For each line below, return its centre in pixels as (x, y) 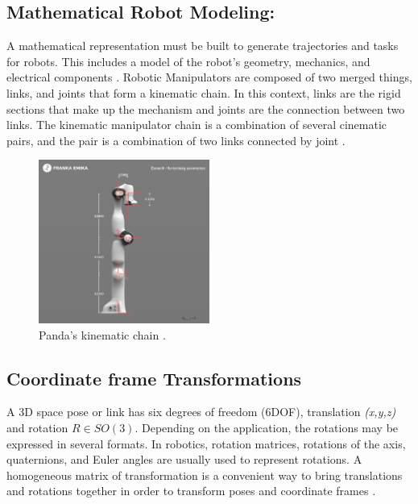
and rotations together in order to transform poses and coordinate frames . (191, 491)
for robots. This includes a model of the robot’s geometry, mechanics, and (188, 61)
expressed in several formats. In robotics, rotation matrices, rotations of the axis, (206, 443)
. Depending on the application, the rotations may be (267, 427)
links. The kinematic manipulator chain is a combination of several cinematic (197, 125)
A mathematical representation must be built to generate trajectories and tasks (203, 46)
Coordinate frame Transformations (154, 378)
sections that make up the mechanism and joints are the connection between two (206, 108)
